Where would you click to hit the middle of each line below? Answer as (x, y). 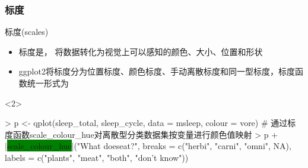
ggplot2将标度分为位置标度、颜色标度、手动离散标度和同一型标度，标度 (157, 71)
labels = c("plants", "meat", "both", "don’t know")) (97, 157)
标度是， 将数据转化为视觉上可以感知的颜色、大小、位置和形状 (141, 51)
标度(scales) (27, 32)
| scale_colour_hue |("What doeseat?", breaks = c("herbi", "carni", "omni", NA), (148, 146)
